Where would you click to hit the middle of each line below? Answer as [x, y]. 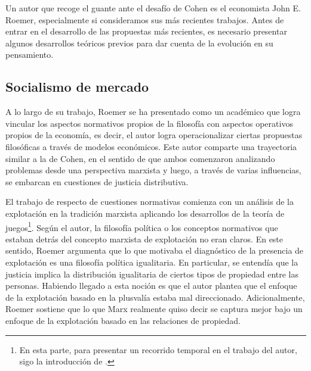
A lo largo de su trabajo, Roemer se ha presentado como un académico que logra [153, 112]
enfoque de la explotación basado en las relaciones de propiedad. [123, 320]
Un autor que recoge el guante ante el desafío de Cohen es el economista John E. [153, 8]
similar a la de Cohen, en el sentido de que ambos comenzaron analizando [140, 158]
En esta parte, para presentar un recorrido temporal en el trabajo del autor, [158, 349]
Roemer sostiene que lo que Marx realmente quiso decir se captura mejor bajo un [154, 309]
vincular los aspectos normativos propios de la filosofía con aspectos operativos [149, 123]
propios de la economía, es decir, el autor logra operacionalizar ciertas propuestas [154, 135]
